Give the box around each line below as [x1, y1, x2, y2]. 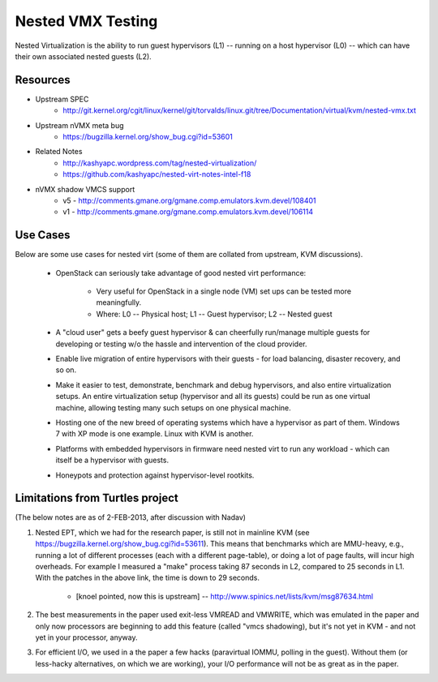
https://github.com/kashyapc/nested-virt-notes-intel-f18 [62, 169, 251, 179]
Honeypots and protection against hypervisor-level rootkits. [55, 470, 255, 480]
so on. [55, 365, 77, 375]
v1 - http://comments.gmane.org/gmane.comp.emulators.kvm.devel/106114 [62, 207, 314, 217]
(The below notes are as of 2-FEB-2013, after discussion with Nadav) [15, 513, 247, 522]
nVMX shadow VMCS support [35, 184, 135, 194]
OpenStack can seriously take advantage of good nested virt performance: [55, 268, 307, 277]
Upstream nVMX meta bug [35, 120, 125, 130]
